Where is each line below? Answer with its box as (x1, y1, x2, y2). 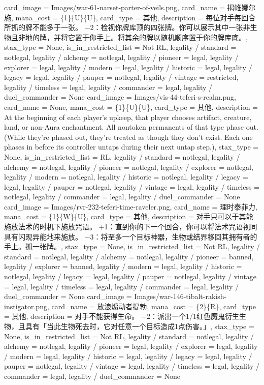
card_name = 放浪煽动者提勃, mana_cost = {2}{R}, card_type (51, 301, 256, 311)
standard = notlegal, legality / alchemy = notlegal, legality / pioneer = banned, (4, 251, 254, 261)
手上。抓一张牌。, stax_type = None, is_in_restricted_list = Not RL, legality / (4, 241, 260, 252)
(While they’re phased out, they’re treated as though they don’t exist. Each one (4, 131, 253, 142)
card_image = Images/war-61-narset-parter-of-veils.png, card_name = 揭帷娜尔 (4, 2, 256, 12)
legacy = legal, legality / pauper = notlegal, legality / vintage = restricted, (4, 72, 239, 82)
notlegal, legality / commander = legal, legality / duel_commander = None (4, 191, 240, 202)
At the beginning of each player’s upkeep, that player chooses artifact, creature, (4, 111, 252, 122)
